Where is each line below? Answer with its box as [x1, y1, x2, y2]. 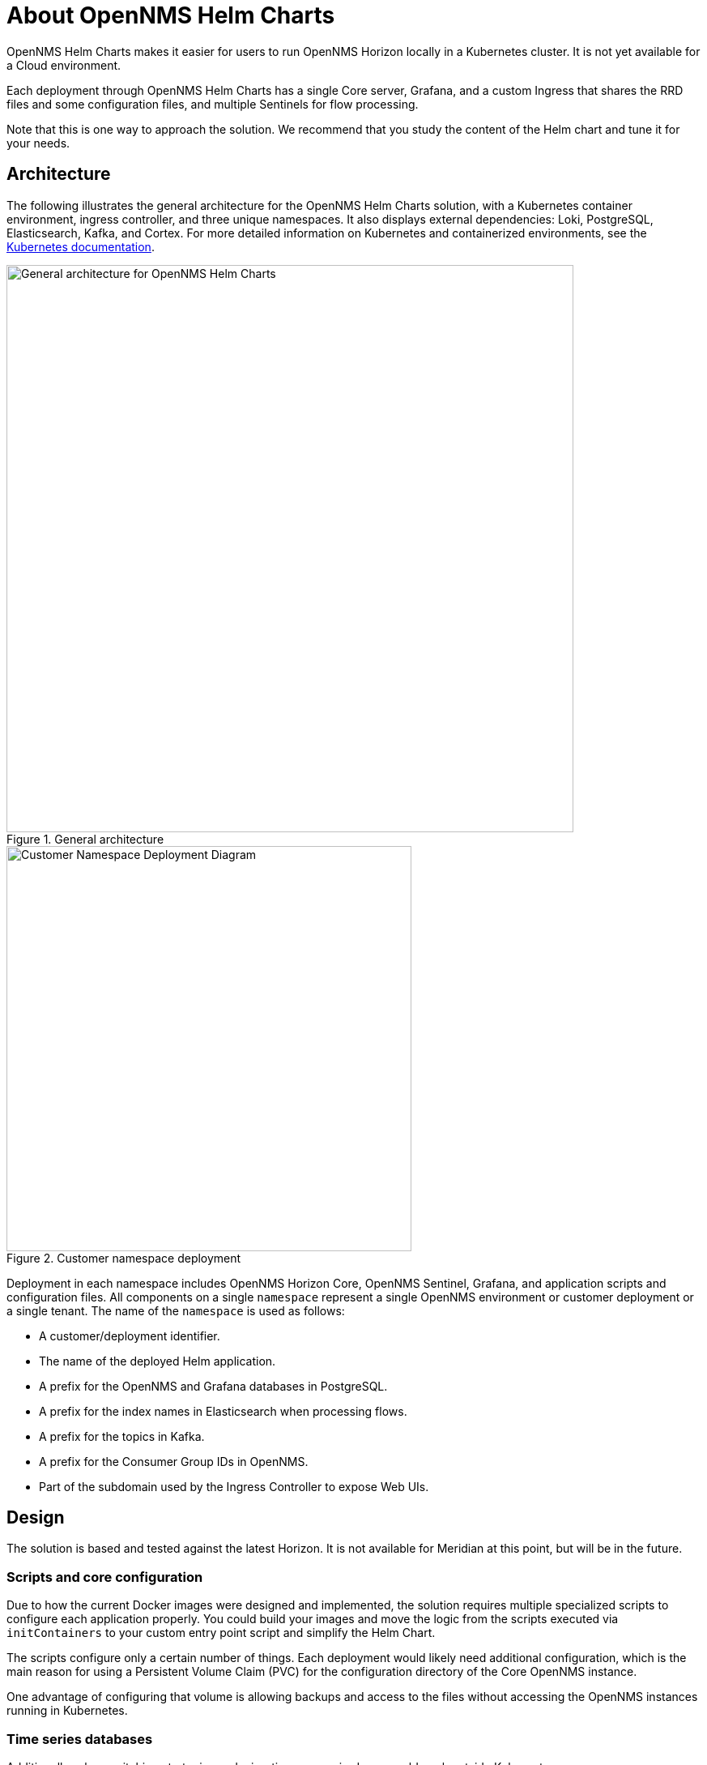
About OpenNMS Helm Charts [6, 2, 335, 29]
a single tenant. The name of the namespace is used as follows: [6, 1303, 345, 1318]
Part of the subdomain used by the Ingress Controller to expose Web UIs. [39, 1479, 429, 1494]
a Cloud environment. [6, 58, 121, 72]
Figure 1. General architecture [6, 831, 164, 846]
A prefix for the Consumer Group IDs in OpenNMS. [39, 1454, 309, 1468]
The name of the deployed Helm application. [39, 1353, 276, 1368]
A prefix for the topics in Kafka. [39, 1429, 205, 1443]
